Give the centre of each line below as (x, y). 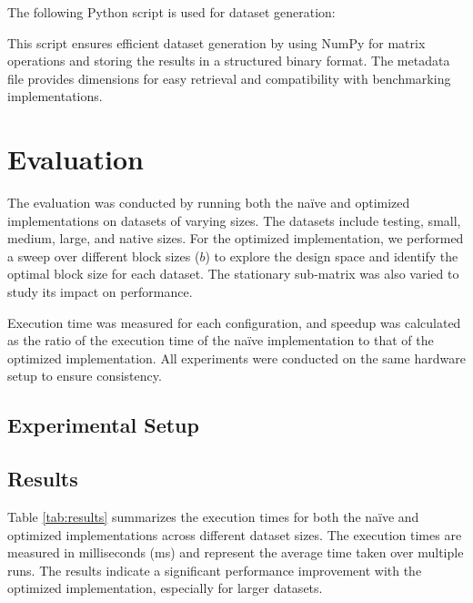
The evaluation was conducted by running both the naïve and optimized (209, 203)
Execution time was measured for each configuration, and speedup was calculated (234, 322)
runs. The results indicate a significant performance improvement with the (215, 570)
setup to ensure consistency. (85, 376)
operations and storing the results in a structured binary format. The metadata (229, 61)
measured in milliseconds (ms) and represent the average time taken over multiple (236, 552)
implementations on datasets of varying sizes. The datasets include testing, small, (234, 220)
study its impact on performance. (100, 292)
